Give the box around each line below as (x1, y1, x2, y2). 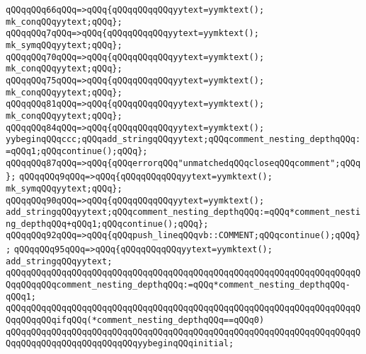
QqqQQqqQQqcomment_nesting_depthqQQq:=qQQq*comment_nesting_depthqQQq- (6, 280, 350, 290)
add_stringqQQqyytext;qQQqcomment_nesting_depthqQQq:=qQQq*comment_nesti (6, 207, 361, 218)
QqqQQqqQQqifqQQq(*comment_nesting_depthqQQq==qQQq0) (6, 315, 265, 326)
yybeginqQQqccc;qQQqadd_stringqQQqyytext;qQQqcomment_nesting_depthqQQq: (6, 134, 361, 145)
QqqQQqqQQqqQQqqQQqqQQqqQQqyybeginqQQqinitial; (6, 338, 234, 349)
